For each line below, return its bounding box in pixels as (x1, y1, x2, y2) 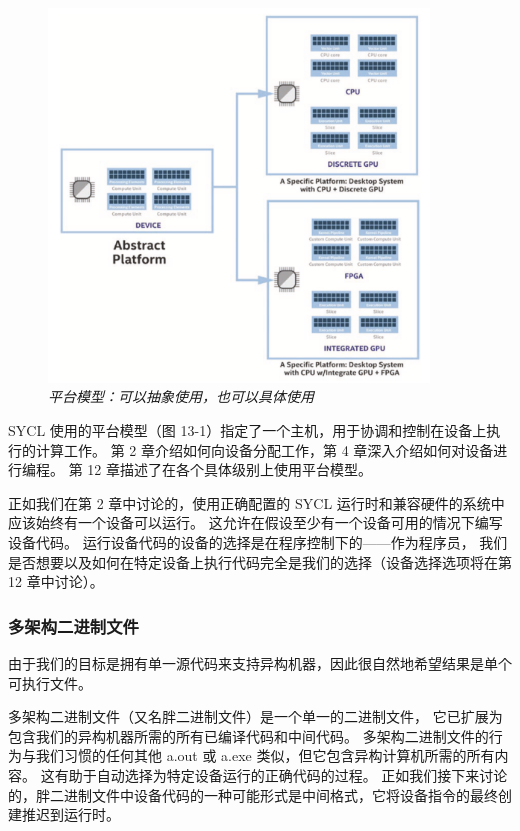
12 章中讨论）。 (8, 571, 104, 592)
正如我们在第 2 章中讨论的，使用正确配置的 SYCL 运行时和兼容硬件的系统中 (8, 492, 505, 513)
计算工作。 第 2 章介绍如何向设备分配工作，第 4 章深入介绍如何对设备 (35, 439, 494, 460)
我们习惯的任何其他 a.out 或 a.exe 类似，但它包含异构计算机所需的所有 (35, 745, 495, 766)
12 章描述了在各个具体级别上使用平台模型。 (87, 459, 372, 480)
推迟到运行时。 (21, 804, 120, 825)
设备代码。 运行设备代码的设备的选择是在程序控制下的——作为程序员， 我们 (8, 532, 508, 553)
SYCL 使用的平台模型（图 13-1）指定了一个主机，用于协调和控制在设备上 (8, 420, 487, 441)
